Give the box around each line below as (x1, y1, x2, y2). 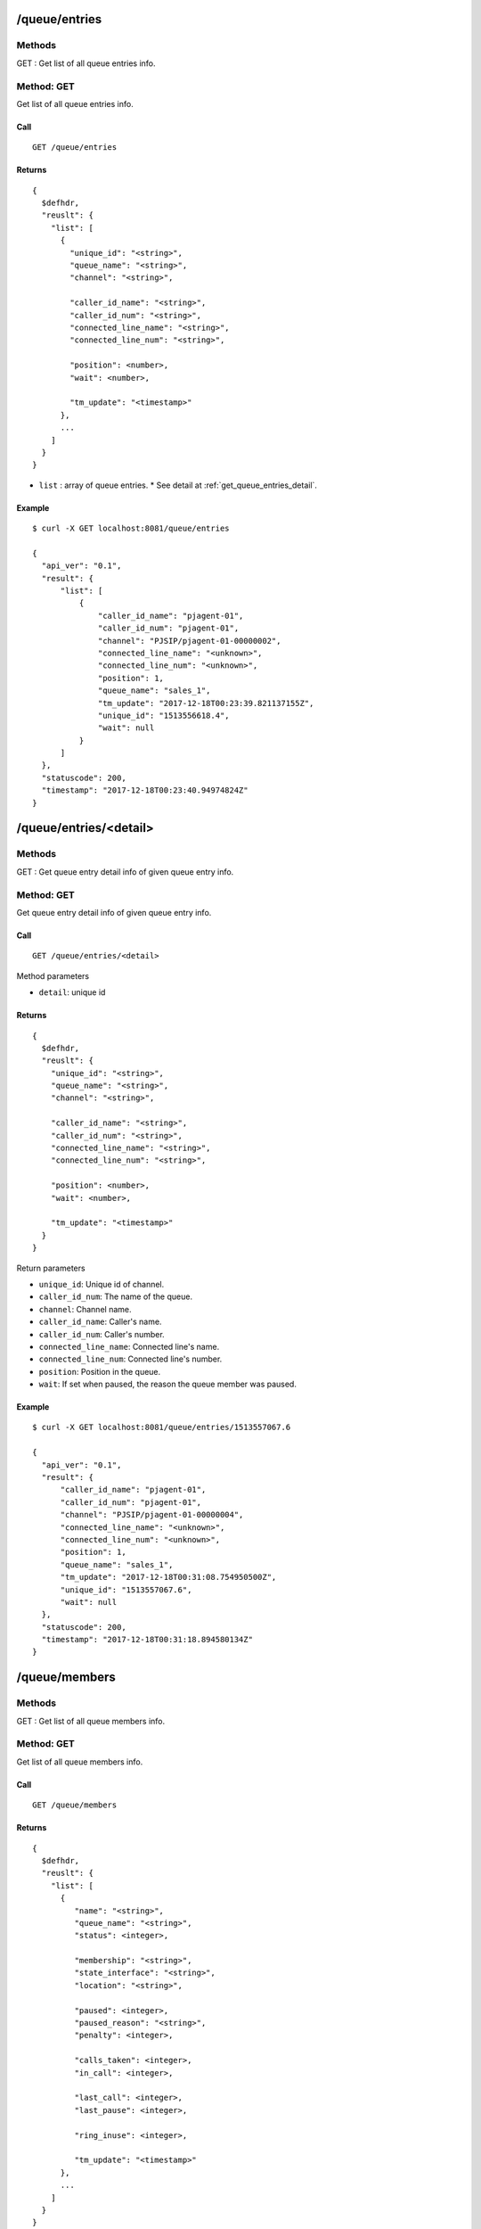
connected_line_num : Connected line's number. (38, 1353, 223, 1364)
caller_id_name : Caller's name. (38, 1316, 162, 1328)
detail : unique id (38, 987, 106, 998)
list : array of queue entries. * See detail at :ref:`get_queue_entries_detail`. (38, 480, 318, 490)
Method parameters (16, 970, 89, 981)
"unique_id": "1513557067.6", (60, 1584, 192, 1595)
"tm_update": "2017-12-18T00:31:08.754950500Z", (60, 1572, 277, 1583)
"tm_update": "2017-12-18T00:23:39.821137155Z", (98, 698, 314, 708)
